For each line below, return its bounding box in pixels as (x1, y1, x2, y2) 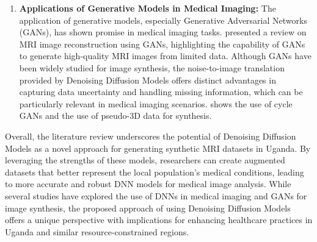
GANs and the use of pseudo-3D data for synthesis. (19, 109, 212, 122)
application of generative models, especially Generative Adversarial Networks (19, 13, 307, 26)
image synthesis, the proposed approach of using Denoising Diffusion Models (5, 201, 291, 214)
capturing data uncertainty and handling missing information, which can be (19, 85, 303, 98)
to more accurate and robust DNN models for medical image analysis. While (5, 177, 291, 190)
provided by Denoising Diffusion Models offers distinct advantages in (19, 73, 276, 86)
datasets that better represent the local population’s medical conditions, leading (5, 165, 304, 178)
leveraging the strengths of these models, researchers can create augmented (5, 154, 285, 166)
